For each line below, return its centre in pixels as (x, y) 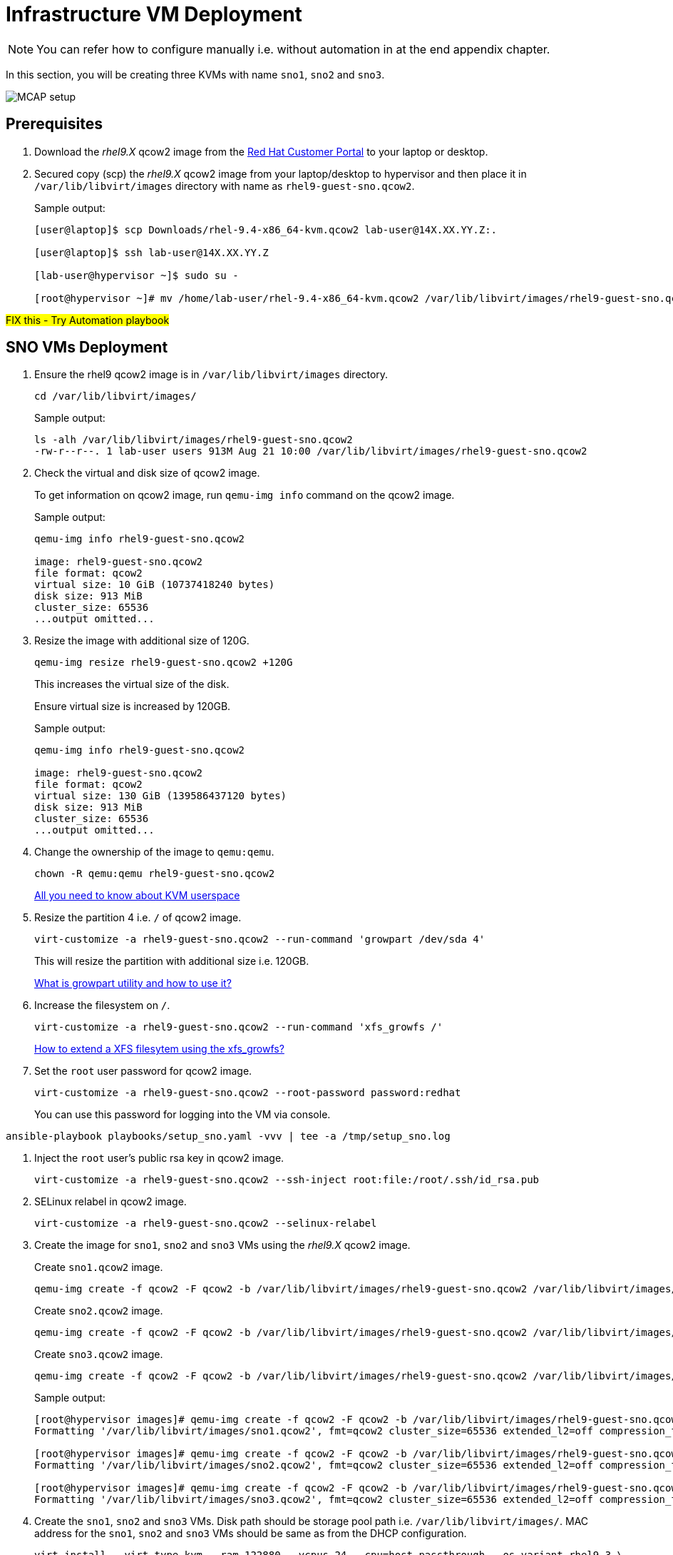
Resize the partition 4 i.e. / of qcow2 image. (138, 918)
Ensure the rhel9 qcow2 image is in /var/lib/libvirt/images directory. (211, 375)
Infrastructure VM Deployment (154, 14)
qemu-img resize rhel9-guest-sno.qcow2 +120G (164, 663)
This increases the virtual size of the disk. (132, 684)
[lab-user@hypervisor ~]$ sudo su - (137, 275)
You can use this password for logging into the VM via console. (183, 1115)
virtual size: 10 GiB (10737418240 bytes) (155, 585)
